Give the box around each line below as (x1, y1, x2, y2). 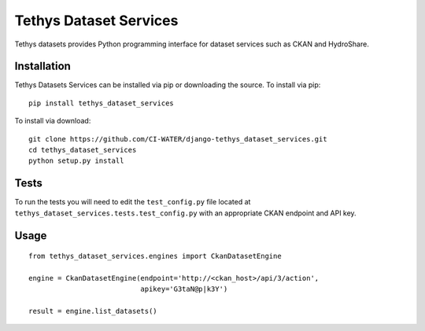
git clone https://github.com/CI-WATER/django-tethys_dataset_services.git (28, 134, 327, 143)
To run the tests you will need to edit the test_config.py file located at (14, 197, 251, 207)
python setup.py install (28, 156, 124, 165)
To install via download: (14, 116, 91, 126)
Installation (14, 60, 71, 73)
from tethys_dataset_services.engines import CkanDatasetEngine (28, 252, 283, 261)
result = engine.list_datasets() (28, 307, 157, 316)
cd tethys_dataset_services (28, 145, 137, 155)
